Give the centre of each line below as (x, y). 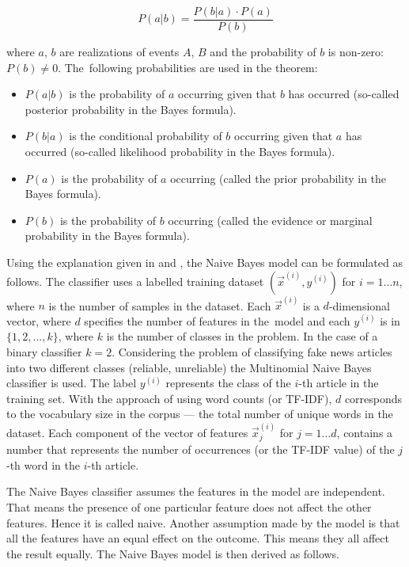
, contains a (365, 432)
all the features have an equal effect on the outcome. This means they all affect (198, 538)
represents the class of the (228, 383)
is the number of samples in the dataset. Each (160, 305)
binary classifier (44, 352)
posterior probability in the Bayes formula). (131, 109)
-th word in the (43, 464)
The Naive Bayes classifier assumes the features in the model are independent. (196, 491)
